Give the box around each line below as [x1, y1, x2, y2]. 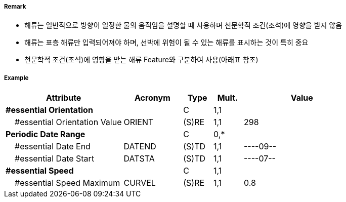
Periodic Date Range [6, 129, 85, 140]
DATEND [123, 141, 156, 152]
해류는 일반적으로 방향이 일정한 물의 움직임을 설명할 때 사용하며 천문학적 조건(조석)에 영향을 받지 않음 [24, 21, 342, 30]
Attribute [46, 93, 81, 103]
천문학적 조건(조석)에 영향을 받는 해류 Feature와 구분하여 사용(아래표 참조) [24, 55, 258, 64]
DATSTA [123, 153, 155, 164]
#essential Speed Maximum [15, 178, 120, 188]
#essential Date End [15, 141, 91, 152]
